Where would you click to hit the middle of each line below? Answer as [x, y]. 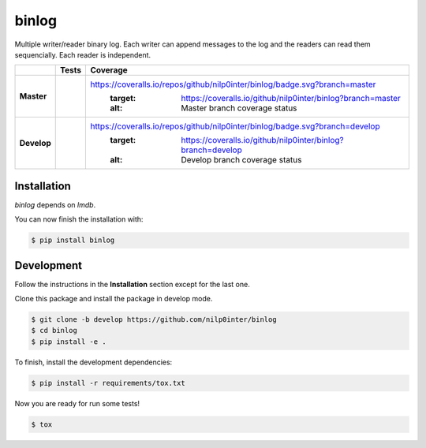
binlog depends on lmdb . [55, 204]
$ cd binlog [54, 330]
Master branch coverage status [239, 108]
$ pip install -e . [69, 342]
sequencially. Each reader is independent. [83, 54]
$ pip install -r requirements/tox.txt [108, 383]
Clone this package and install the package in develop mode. [114, 299]
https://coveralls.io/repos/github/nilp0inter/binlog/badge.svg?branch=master [233, 84]
